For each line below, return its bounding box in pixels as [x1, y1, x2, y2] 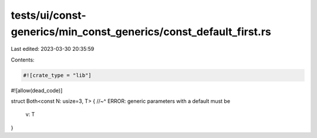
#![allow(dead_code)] [11, 87, 63, 94]
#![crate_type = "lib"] [23, 72, 92, 78]
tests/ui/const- [11, 9, 86, 22]
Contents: [11, 56, 35, 63]
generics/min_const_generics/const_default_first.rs [11, 25, 271, 38]
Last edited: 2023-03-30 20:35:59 [11, 46, 95, 53]
